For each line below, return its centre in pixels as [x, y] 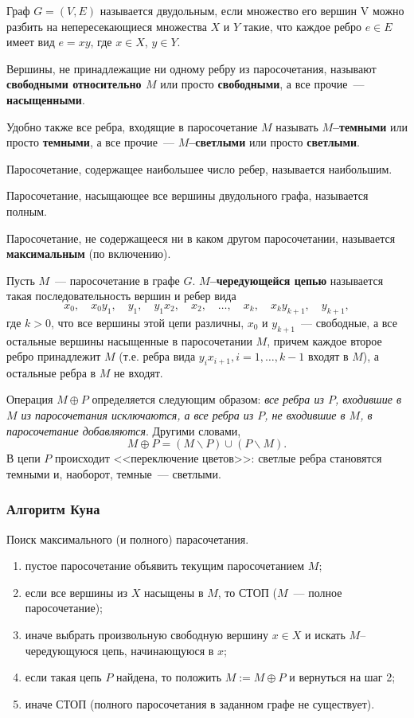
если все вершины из [76, 592]
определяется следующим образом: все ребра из [208, 399]
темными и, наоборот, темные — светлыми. [114, 473]
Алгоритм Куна [53, 509]
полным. [27, 211]
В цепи [23, 458]
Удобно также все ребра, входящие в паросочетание [132, 126]
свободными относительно [74, 84]
